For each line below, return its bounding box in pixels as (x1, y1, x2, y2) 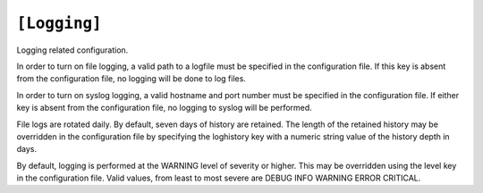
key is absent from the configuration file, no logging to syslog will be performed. (16, 103, 312, 113)
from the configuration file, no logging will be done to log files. (16, 73, 246, 84)
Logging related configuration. (16, 45, 129, 55)
